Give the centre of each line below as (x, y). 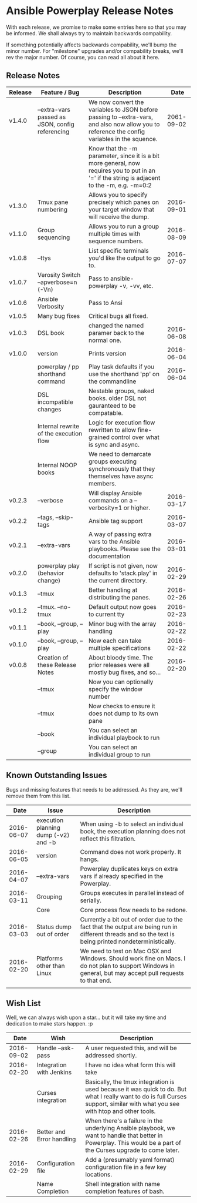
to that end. (96, 980)
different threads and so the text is (127, 934)
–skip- (65, 517)
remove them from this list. (38, 796)
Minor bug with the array (123, 624)
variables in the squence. (123, 139)
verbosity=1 (106, 508)
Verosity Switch (59, 274)
